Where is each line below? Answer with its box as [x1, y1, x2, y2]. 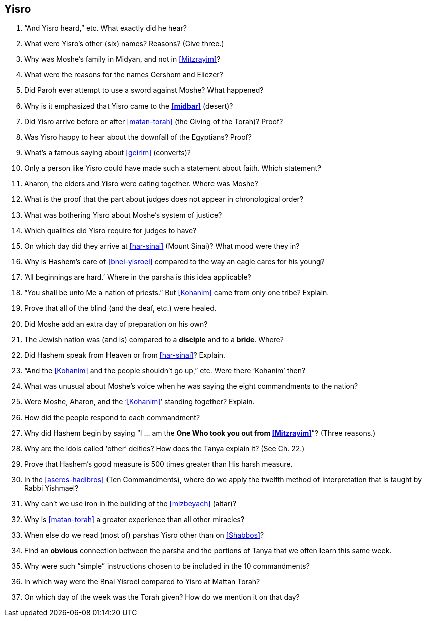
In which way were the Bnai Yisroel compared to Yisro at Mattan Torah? [24, 577, 260, 586]
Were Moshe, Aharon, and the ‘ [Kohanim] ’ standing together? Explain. [24, 397, 255, 406]
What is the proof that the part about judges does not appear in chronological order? [24, 195, 304, 204]
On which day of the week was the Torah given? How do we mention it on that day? [24, 593, 300, 602]
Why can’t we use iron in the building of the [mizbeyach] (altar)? [24, 499, 237, 508]
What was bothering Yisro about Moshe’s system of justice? [24, 211, 222, 220]
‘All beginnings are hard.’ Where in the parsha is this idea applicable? [24, 273, 251, 282]
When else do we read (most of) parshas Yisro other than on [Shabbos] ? [24, 531, 264, 540]
